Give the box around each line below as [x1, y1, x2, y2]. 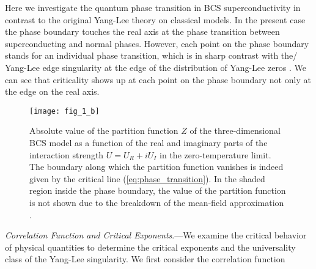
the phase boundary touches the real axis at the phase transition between [5, 25, 280, 38]
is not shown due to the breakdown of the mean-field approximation [29, 196, 284, 208]
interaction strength [29, 148, 104, 161]
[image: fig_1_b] [29, 106, 100, 116]
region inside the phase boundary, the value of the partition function [29, 184, 286, 197]
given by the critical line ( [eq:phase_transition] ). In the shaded [29, 172, 265, 185]
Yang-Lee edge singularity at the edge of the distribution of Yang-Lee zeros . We [5, 61, 307, 73]
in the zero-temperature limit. [160, 148, 271, 161]
